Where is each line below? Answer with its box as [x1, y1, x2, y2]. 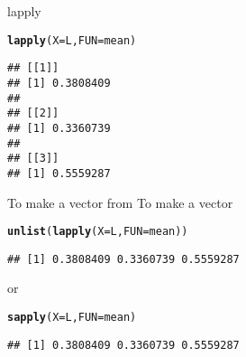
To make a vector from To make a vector [7, 193, 233, 211]
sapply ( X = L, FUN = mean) [7, 311, 137, 324]
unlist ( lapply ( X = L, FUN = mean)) [7, 225, 188, 239]
